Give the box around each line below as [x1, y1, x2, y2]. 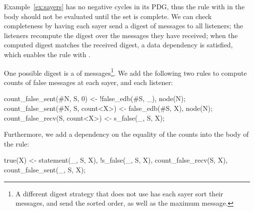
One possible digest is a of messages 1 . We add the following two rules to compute [4, 66, 247, 78]
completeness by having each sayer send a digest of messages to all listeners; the [4, 21, 243, 31]
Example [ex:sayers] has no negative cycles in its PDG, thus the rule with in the [4, 1, 245, 11]
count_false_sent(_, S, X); [4, 164, 85, 174]
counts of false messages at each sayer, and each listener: [4, 77, 173, 87]
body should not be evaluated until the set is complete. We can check [4, 11, 212, 21]
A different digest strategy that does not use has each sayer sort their [15, 188, 223, 198]
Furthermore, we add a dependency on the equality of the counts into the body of [4, 129, 249, 139]
